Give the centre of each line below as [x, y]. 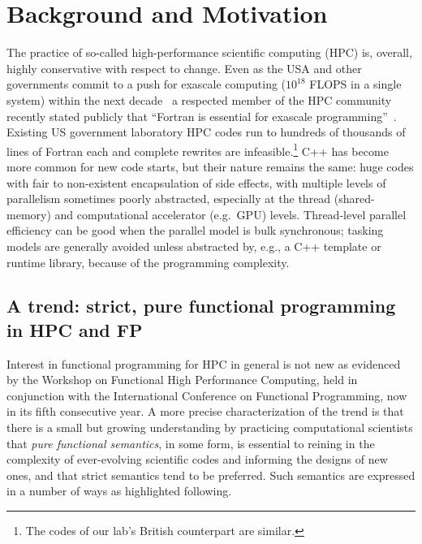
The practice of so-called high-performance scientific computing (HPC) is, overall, [209, 52]
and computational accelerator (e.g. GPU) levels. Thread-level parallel [230, 214]
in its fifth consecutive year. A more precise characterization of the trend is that [205, 411]
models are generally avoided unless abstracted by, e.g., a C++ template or [194, 246]
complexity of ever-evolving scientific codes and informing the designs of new [197, 459]
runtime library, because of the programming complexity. [148, 262]
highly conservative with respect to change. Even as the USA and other [184, 68]
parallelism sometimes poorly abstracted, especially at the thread [169, 199]
